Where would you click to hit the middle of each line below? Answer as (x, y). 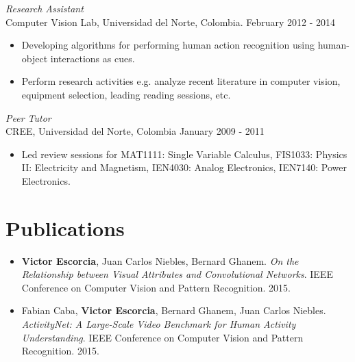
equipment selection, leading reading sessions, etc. (126, 94)
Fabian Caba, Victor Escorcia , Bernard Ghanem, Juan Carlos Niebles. (174, 310)
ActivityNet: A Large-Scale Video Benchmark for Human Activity (159, 324)
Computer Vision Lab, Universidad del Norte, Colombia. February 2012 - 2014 (171, 22)
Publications (65, 228)
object (35, 58)
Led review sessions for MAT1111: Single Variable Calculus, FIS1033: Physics (184, 154)
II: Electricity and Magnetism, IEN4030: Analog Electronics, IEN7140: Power (184, 167)
